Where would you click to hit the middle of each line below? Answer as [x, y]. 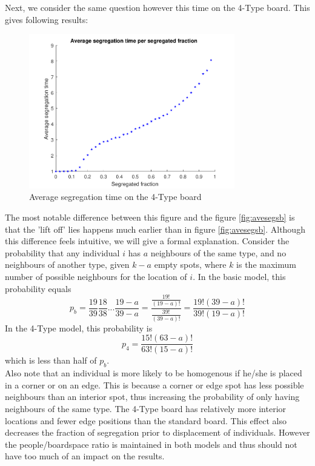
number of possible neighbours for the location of [96, 277]
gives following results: [47, 19]
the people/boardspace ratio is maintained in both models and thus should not [151, 444]
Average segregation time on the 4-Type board [115, 197]
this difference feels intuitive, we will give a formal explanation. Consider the [147, 241]
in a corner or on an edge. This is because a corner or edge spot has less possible [154, 384]
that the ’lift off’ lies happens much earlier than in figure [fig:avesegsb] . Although [155, 229]
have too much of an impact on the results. [85, 456]
